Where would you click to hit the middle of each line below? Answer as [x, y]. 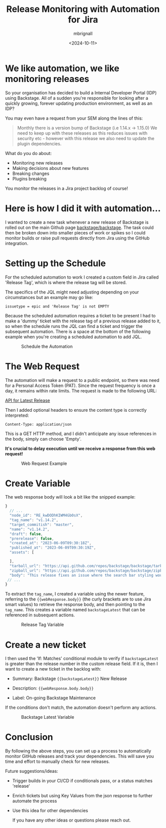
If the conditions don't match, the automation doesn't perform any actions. [81, 708]
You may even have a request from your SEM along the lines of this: [74, 118]
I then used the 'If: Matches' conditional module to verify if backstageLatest [82, 659]
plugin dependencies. [39, 144]
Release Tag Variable [43, 625]
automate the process [35, 801]
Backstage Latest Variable [48, 717]
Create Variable [38, 483]
